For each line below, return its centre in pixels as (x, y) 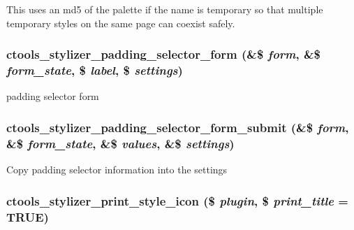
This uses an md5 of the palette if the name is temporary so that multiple (165, 9)
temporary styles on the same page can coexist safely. (121, 23)
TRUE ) (28, 216)
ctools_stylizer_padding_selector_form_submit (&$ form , (178, 127)
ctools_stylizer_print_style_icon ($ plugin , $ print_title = (177, 200)
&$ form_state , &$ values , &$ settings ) (120, 143)
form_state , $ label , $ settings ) (95, 70)
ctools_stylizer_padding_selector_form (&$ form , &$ (164, 54)
